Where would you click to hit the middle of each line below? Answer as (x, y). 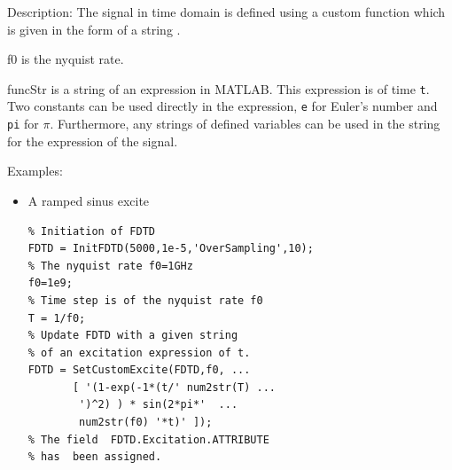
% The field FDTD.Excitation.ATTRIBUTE (148, 439)
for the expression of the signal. (93, 141)
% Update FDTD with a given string (133, 336)
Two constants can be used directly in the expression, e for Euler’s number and (222, 106)
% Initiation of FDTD (91, 231)
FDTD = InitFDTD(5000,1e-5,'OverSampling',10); (171, 249)
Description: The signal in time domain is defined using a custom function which (226, 12)
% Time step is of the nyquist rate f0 (145, 300)
